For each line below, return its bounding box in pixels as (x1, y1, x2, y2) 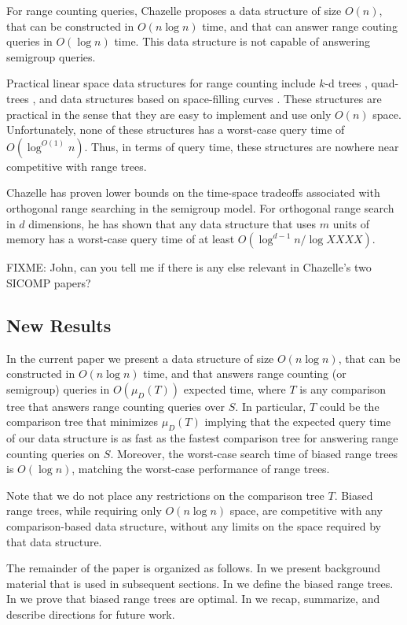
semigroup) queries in (6, 380, 110, 397)
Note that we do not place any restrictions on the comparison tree (6, 486, 324, 503)
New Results (6, 312, 112, 337)
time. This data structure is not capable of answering (114, 33, 370, 50)
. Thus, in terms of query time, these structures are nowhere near (84, 138, 399, 154)
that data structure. (6, 533, 102, 549)
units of (332, 215, 370, 231)
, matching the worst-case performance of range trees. (71, 460, 330, 477)
